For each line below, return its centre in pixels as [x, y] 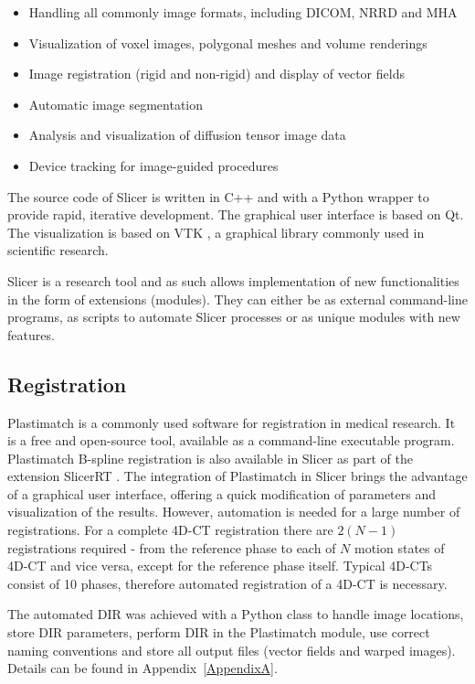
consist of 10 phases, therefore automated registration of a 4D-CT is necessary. [227, 583]
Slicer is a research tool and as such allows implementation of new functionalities [233, 280]
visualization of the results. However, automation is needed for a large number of [234, 512]
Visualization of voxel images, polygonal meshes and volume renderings [228, 43]
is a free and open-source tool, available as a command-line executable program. [231, 440]
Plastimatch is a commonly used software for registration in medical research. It [232, 422]
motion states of [400, 547]
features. [31, 334]
